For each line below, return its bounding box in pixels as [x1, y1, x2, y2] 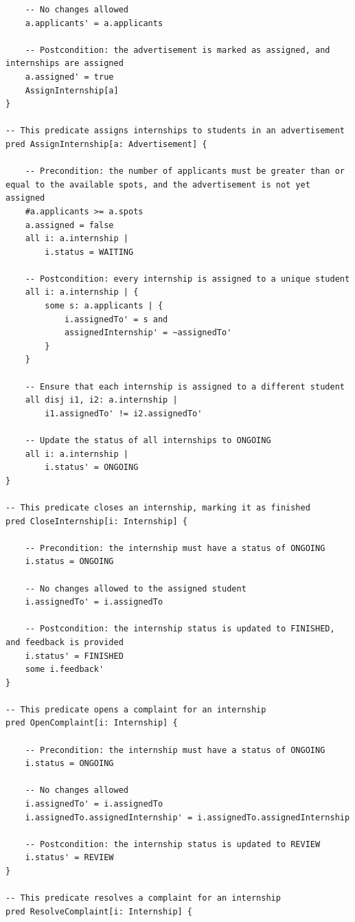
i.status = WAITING [45, 247, 134, 257]
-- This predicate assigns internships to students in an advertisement [5, 126, 345, 136]
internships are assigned [5, 58, 124, 69]
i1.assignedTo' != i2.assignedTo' [45, 408, 203, 418]
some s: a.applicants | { [45, 301, 163, 311]
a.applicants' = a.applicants [25, 18, 163, 28]
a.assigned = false [25, 220, 114, 230]
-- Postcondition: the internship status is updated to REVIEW [25, 839, 321, 849]
